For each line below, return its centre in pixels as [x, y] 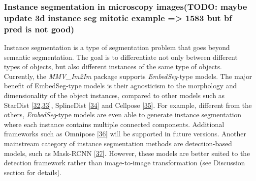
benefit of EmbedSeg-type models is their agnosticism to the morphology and [121, 86]
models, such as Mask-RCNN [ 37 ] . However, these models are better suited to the [127, 153]
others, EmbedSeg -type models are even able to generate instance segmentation [123, 115]
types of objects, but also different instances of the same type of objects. [113, 66]
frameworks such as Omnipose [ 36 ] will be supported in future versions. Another [125, 134]
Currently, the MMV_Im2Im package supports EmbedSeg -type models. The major [128, 76]
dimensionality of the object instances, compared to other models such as [114, 95]
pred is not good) [39, 29]
